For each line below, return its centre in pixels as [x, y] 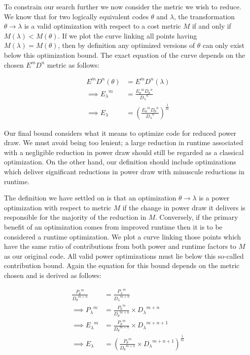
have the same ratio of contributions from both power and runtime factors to [120, 246]
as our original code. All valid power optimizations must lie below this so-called [124, 256]
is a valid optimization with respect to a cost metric [103, 26]
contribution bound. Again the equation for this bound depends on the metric [122, 265]
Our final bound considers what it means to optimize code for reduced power [120, 133]
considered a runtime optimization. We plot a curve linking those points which [123, 236]
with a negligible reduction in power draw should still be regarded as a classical [124, 152]
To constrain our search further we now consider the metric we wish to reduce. [123, 6]
